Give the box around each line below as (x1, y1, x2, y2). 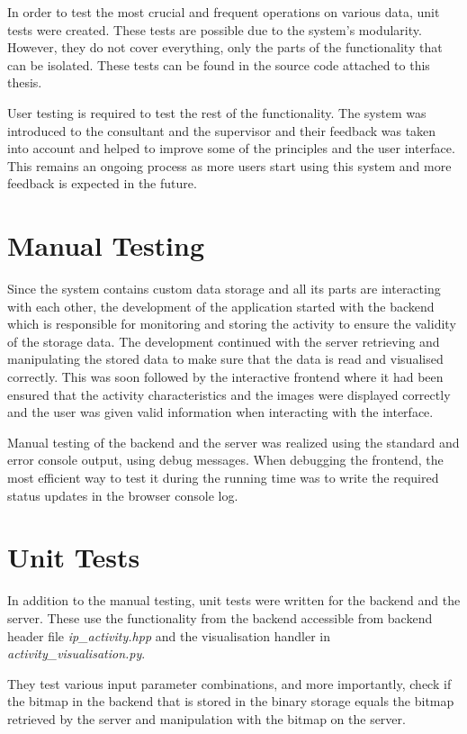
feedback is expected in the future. (7, 174, 197, 193)
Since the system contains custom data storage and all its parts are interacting (7, 279, 441, 298)
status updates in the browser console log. (7, 485, 238, 504)
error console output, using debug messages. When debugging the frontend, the (7, 450, 444, 469)
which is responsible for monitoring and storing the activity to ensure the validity (7, 314, 456, 333)
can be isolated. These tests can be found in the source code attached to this (7, 55, 430, 74)
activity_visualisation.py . (7, 644, 146, 663)
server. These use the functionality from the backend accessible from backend (7, 608, 433, 627)
